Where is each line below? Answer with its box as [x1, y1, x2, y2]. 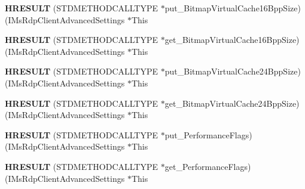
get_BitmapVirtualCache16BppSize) [164, 33, 300, 46]
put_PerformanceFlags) [164, 128, 252, 141]
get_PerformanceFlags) [164, 160, 251, 172]
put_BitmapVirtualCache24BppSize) [164, 65, 301, 78]
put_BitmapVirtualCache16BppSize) [164, 2, 301, 14]
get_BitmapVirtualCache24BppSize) [164, 97, 300, 109]
